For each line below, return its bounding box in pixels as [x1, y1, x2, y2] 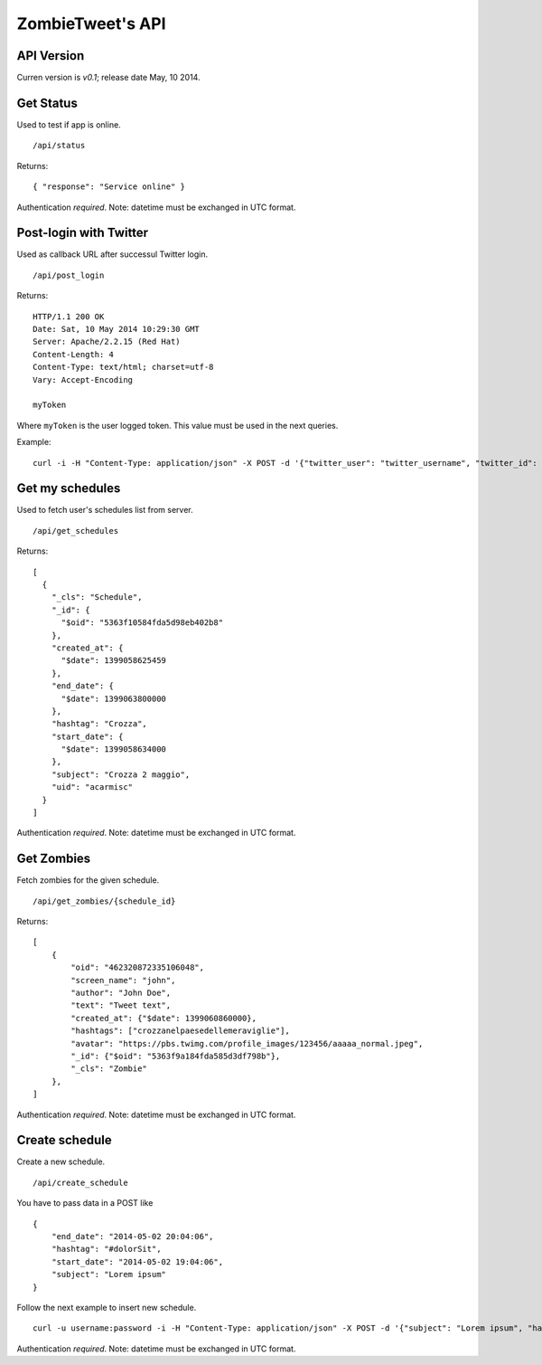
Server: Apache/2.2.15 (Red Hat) [33, 337, 181, 347]
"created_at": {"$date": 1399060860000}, [70, 1013, 257, 1023]
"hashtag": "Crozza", [51, 719, 148, 729]
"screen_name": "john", [70, 975, 176, 985]
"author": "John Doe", [70, 988, 172, 999]
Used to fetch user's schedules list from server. [16, 505, 193, 516]
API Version [16, 48, 85, 63]
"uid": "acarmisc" [51, 782, 134, 792]
